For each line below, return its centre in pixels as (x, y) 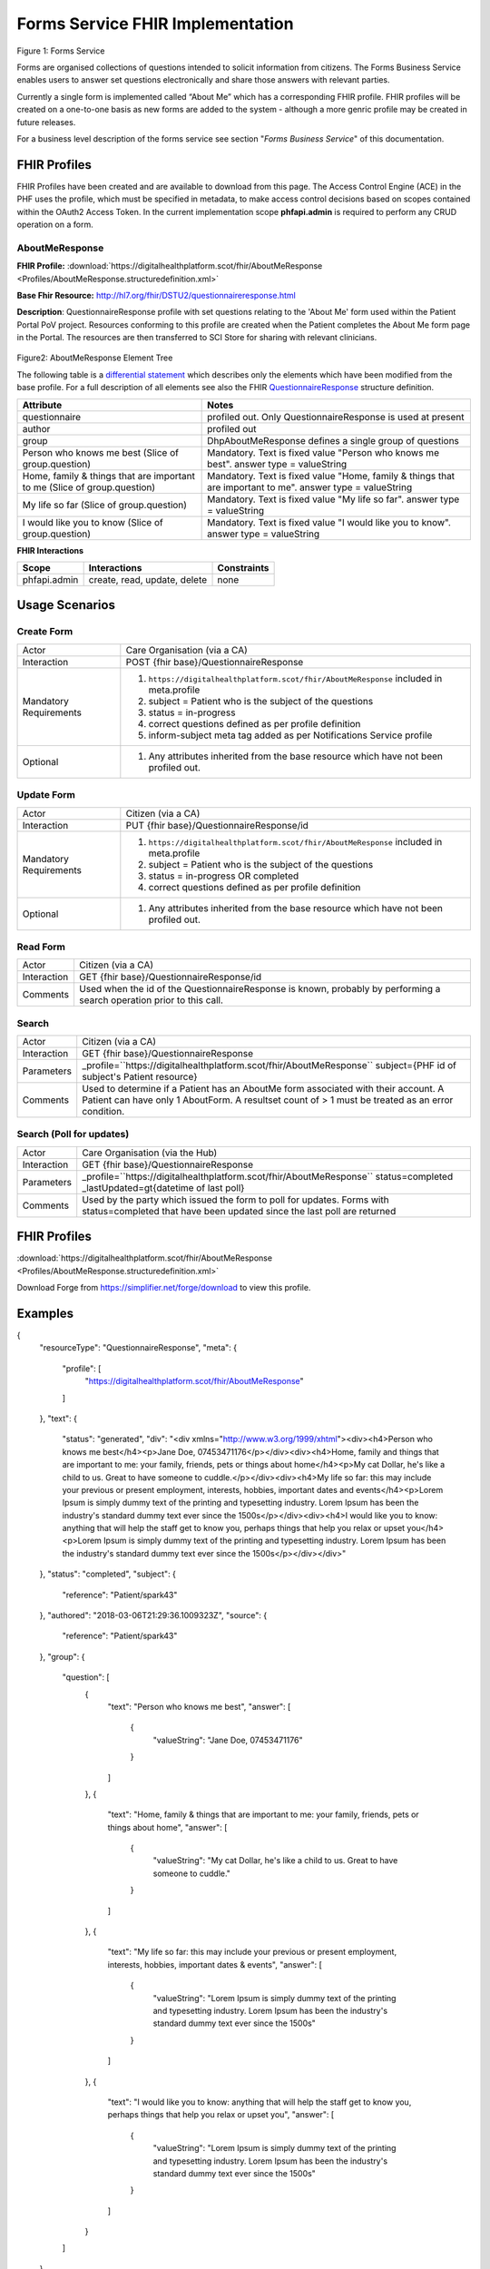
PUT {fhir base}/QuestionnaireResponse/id (217, 825)
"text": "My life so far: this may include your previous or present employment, (252, 1952)
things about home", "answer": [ (167, 1827)
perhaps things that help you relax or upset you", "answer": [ (221, 2115)
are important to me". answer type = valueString (310, 487)
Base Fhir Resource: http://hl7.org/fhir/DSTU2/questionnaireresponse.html (157, 295)
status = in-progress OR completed (224, 876)
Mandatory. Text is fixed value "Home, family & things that (331, 476)
